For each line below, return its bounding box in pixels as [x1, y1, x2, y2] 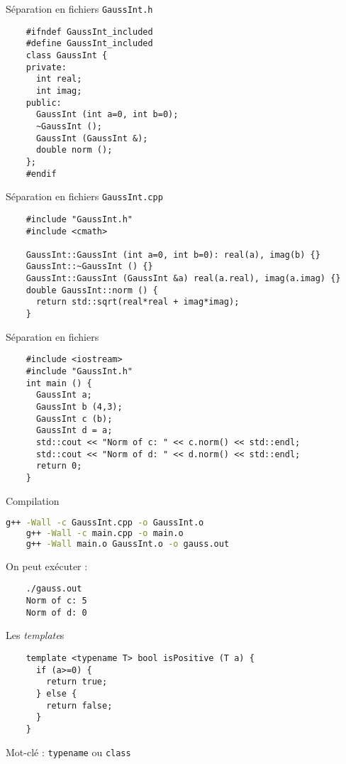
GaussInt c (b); [35, 413, 113, 424]
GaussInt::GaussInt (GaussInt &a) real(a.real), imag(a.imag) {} [26, 273, 341, 284]
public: [26, 97, 62, 108]
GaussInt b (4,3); [35, 401, 123, 412]
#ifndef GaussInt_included [26, 26, 153, 37]
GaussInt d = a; [35, 425, 113, 436]
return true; [46, 677, 108, 687]
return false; [46, 700, 113, 711]
